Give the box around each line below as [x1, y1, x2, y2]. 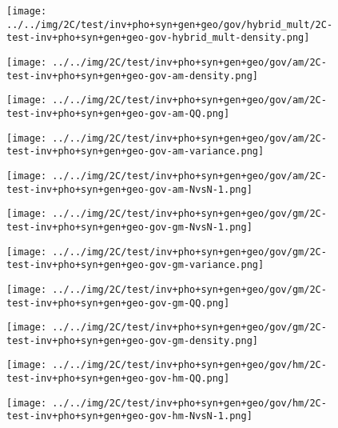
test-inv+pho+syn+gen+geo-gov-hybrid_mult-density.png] [6, 32, 310, 44]
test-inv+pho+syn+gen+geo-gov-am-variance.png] [6, 146, 264, 158]
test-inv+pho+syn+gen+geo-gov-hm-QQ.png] [6, 373, 230, 385]
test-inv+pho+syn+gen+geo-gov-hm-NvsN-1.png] [6, 410, 253, 422]
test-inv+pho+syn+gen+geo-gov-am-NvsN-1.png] [6, 183, 253, 195]
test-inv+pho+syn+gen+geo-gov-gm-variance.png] [6, 259, 264, 271]
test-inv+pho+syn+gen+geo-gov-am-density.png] [6, 70, 258, 82]
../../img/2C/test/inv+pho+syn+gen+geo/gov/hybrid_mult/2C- [6, 18, 333, 30]
